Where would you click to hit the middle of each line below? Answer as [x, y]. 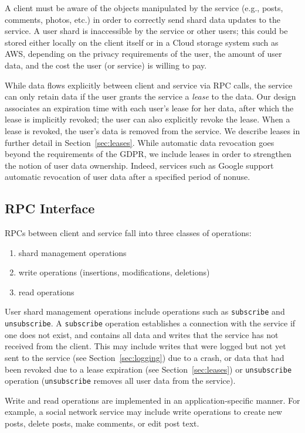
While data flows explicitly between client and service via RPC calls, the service [149, 85]
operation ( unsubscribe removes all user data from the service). [120, 381]
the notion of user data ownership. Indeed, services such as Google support [139, 165]
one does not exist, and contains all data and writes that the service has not [142, 334]
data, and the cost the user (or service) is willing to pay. [106, 65]
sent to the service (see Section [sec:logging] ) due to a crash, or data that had [145, 357]
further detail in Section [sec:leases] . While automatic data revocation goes [140, 142]
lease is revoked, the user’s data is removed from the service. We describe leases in [152, 130]
